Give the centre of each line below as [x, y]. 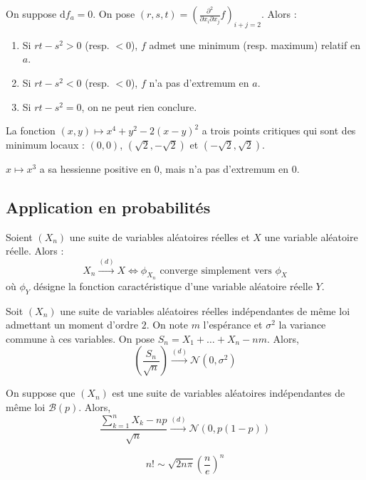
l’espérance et [233, 325]
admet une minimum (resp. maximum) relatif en [255, 44]
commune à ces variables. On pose [80, 338]
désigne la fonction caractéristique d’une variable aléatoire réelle [173, 286]
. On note [167, 325]
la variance [302, 325]
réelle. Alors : [35, 251]
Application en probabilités [108, 207]
